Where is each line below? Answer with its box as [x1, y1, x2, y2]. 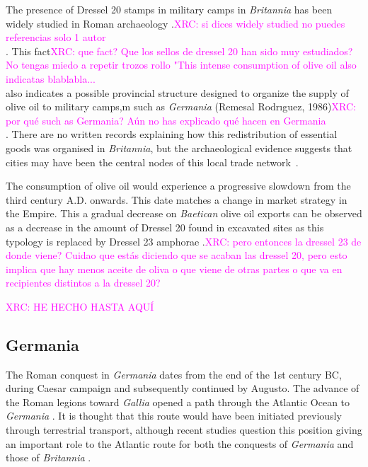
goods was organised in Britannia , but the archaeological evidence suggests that [6, 140, 352, 155]
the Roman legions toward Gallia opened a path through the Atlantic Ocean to [6, 394, 350, 409]
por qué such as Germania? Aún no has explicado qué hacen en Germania [6, 113, 326, 127]
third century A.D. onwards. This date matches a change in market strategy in [6, 192, 347, 207]
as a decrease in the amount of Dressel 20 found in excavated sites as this [6, 219, 324, 234]
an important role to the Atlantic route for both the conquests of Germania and [6, 436, 354, 451]
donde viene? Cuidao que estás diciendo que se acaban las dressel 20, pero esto [6, 248, 347, 263]
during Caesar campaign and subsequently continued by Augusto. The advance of [6, 381, 360, 396]
